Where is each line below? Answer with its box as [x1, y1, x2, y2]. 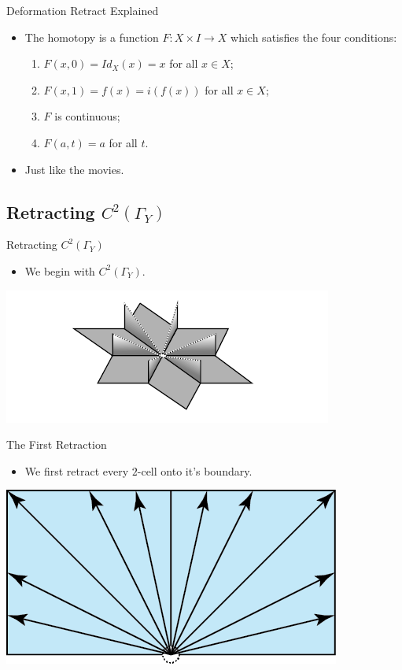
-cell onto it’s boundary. [137, 462, 253, 479]
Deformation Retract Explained [6, 2, 159, 18]
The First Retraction [6, 436, 107, 453]
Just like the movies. [24, 161, 124, 177]
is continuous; [54, 108, 120, 124]
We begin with [24, 262, 95, 279]
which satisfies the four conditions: [231, 28, 397, 45]
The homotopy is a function [24, 28, 159, 45]
